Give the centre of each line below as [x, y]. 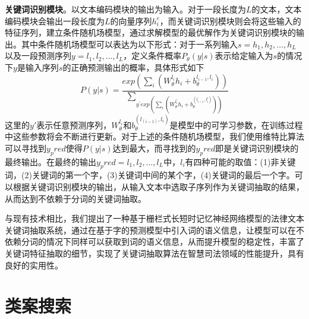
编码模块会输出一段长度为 [55, 20]
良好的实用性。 [34, 265]
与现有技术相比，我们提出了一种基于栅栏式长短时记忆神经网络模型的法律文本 [154, 218]
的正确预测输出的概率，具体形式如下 [133, 67]
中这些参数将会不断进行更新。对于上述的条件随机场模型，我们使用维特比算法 [154, 136]
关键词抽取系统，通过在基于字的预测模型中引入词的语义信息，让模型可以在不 [154, 230]
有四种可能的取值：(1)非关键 [240, 161]
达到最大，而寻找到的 [154, 148]
